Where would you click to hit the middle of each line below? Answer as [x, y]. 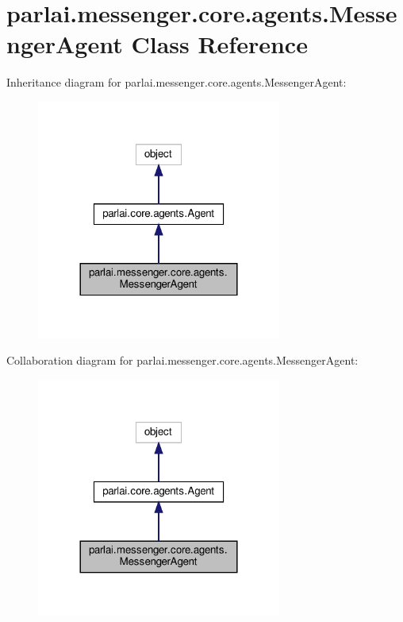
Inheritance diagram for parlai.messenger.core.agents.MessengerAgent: [177, 82]
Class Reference [219, 44]
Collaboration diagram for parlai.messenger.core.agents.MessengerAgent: [182, 360]
